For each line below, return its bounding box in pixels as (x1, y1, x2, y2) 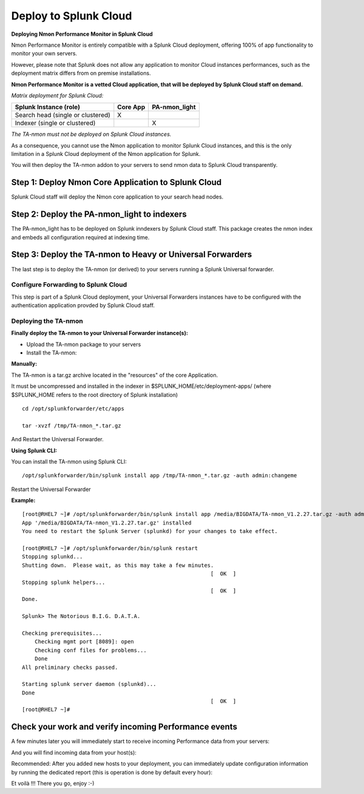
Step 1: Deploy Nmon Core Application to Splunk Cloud (11, 177, 222, 188)
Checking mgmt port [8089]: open (34, 638, 135, 645)
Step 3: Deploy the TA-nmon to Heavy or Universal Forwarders (11, 249, 252, 260)
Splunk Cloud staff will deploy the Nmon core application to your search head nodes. (11, 193, 224, 200)
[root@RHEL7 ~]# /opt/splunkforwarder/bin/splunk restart (22, 545, 198, 552)
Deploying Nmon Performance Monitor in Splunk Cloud (11, 30, 153, 38)
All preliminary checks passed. (22, 663, 118, 671)
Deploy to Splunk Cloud (11, 9, 132, 22)
